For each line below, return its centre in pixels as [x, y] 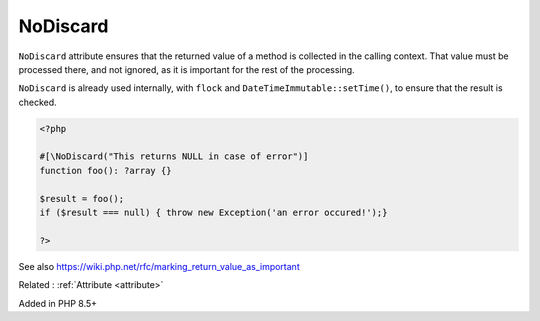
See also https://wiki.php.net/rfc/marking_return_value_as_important [159, 266]
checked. [37, 102]
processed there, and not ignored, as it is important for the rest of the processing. [186, 69]
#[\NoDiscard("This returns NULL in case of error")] [174, 156]
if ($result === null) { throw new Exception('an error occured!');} [213, 213]
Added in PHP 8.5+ [58, 303]
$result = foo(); [82, 198]
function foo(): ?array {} [105, 170]
